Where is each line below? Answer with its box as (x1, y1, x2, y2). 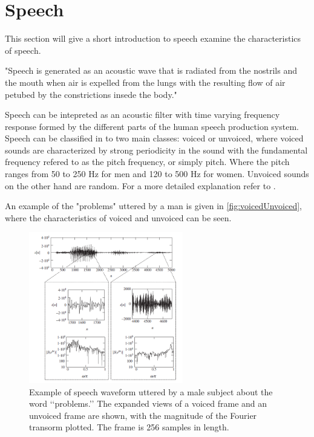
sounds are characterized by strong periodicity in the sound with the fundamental (5, 143, 308, 156)
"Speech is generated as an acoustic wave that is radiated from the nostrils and (5, 64, 297, 77)
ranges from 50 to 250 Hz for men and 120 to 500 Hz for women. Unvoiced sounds (5, 167, 309, 180)
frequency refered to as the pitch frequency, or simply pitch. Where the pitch (5, 155, 290, 168)
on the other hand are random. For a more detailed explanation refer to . (5, 179, 276, 192)
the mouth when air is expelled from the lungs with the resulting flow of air (5, 76, 286, 88)
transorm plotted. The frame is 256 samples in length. (29, 421, 229, 433)
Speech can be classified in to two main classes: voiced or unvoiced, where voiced (5, 132, 304, 144)
